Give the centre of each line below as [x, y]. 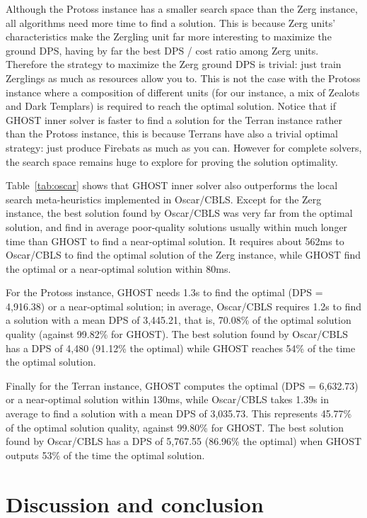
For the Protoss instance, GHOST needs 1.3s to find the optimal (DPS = [164, 292]
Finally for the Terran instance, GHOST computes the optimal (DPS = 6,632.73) [182, 385]
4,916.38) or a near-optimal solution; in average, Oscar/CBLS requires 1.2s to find [183, 306]
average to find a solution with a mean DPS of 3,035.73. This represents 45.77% [179, 413]
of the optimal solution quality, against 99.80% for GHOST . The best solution [175, 427]
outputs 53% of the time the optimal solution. [105, 455]
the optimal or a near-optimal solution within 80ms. [118, 268]
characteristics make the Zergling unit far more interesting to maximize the [169, 36]
